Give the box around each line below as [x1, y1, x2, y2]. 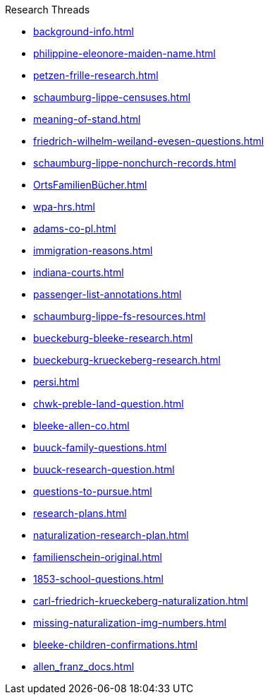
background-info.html [33, 25, 134, 37]
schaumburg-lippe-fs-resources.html [33, 310, 206, 322]
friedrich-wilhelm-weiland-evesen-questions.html [33, 135, 264, 147]
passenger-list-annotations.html [33, 288, 182, 300]
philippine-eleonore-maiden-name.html [33, 47, 216, 59]
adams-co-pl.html [33, 223, 116, 235]
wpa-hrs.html [33, 201, 95, 213]
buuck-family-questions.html [33, 441, 167, 453]
